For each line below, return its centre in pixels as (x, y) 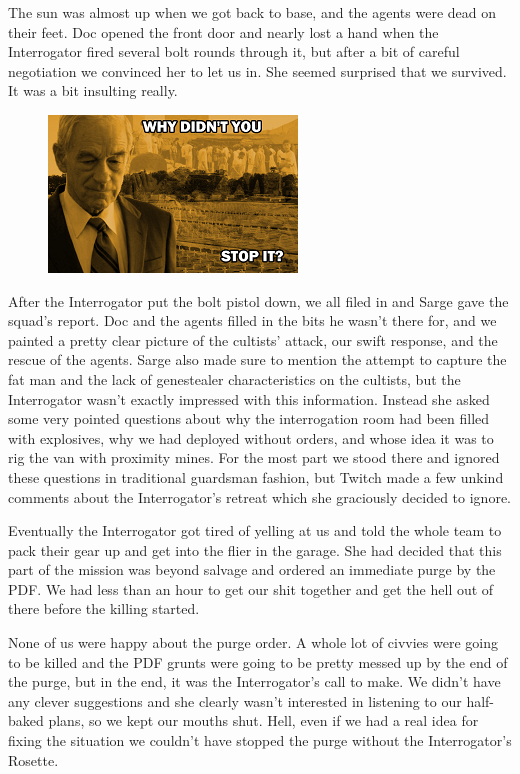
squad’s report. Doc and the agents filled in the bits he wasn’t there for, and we (252, 320)
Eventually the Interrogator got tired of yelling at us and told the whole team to (255, 530)
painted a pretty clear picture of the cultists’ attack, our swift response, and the (253, 339)
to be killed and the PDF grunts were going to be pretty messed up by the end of (258, 661)
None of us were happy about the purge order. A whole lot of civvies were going (253, 642)
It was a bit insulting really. (93, 90)
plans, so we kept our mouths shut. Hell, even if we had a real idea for (263, 720)
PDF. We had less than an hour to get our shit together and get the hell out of (251, 588)
